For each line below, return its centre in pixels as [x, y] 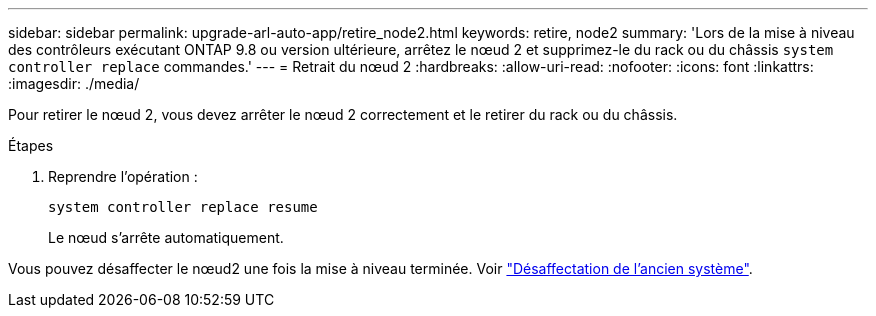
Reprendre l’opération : [123, 176]
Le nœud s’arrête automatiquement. [166, 237]
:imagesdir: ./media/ [74, 83]
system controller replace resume [183, 207]
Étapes [31, 145]
